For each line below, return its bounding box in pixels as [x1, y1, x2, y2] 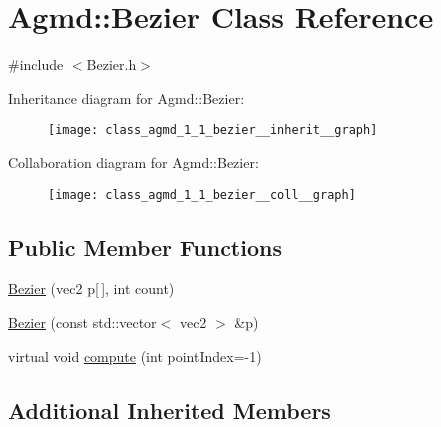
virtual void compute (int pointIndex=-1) [8, 345, 262, 366]
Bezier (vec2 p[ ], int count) [8, 278, 175, 299]
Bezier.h [86, 54, 137, 75]
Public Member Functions [8, 231, 282, 262]
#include [8, 54, 64, 75]
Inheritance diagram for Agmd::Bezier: [8, 87, 245, 108]
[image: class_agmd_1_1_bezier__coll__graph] [48, 187, 356, 202]
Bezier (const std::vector [8, 312, 157, 333]
